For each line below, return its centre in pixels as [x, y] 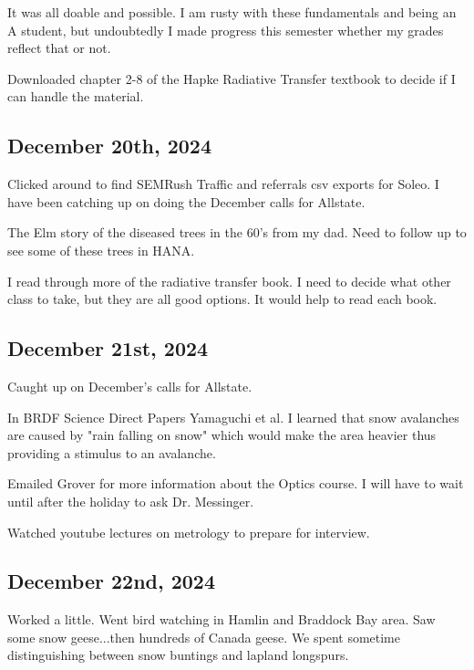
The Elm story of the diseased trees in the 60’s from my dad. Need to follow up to [237, 232]
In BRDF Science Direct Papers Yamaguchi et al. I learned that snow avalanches [233, 417]
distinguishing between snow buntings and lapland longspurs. [178, 655]
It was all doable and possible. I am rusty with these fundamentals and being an [232, 12]
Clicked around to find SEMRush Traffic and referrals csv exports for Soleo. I [223, 184]
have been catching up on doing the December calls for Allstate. [186, 201]
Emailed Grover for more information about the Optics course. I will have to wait [236, 483]
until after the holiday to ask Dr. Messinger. [131, 501]
